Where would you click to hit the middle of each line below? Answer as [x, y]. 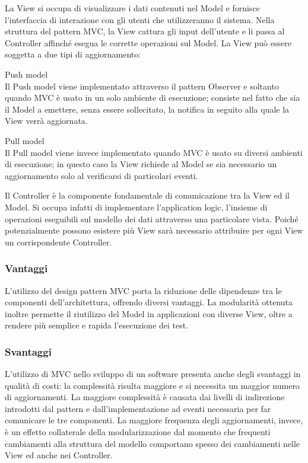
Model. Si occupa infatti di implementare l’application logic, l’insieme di [136, 207]
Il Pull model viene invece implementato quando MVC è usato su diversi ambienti [154, 152]
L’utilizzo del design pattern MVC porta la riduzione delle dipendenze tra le [143, 290]
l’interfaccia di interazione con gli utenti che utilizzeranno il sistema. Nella [140, 19]
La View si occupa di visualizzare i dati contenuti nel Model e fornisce [132, 8]
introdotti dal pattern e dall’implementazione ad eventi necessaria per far [138, 408]
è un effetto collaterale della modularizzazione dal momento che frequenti [138, 432]
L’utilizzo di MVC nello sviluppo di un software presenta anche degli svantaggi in [153, 374]
